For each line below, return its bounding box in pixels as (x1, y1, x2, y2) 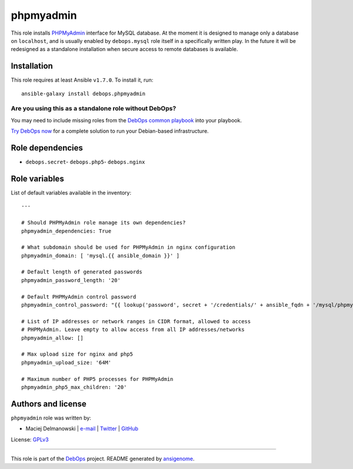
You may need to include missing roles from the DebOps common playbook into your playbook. (11, 116, 242, 123)
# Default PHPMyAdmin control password (21, 293, 136, 300)
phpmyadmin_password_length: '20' (21, 277, 121, 283)
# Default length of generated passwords (21, 269, 142, 276)
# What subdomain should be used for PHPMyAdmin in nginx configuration (21, 244, 235, 251)
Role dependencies (11, 143, 84, 153)
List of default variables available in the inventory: (11, 189, 132, 196)
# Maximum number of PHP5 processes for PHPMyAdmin (21, 376, 174, 382)
